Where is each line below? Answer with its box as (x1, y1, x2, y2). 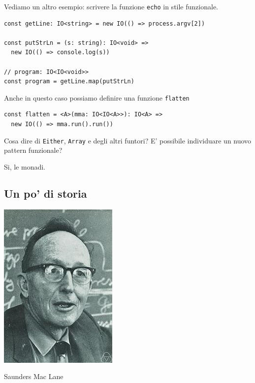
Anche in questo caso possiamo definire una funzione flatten (4, 92, 190, 103)
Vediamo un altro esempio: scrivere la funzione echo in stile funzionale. (4, 1, 218, 11)
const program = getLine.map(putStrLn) (4, 78, 134, 85)
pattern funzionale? (4, 145, 63, 155)
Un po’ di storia (4, 185, 87, 201)
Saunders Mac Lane (4, 371, 64, 382)
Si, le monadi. (4, 161, 46, 172)
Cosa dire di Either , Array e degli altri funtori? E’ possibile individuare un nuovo (4, 135, 252, 145)
